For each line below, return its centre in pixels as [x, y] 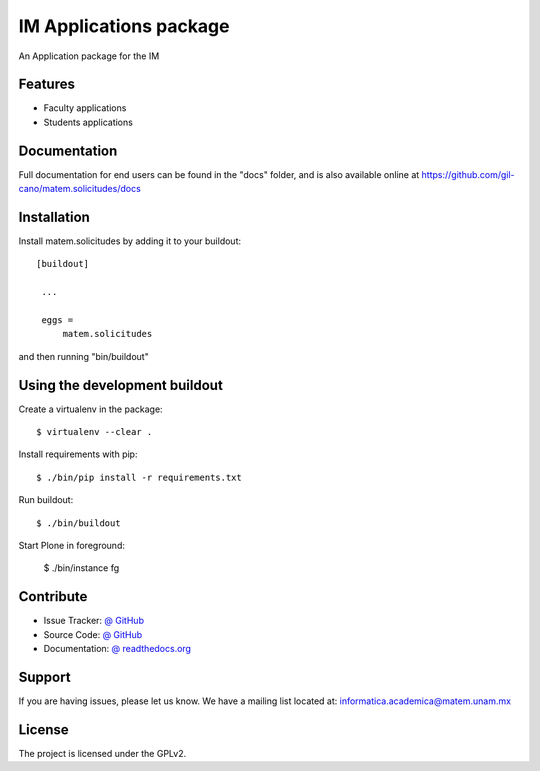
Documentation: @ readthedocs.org [117, 649]
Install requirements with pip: [78, 454]
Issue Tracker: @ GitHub [94, 621]
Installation [54, 216]
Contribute [53, 596]
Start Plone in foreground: [71, 546]
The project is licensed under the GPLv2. [102, 753]
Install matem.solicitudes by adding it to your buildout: [130, 241]
